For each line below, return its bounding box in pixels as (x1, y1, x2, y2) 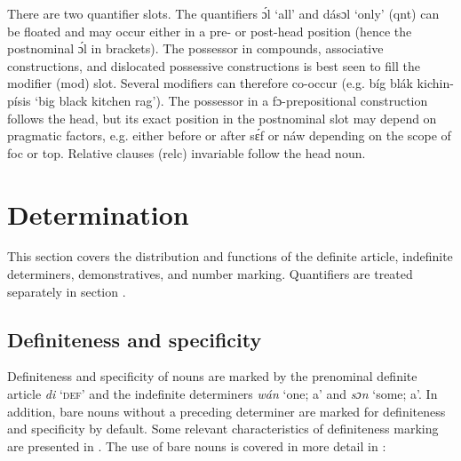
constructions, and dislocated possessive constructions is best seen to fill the (7, 56, 420, 75)
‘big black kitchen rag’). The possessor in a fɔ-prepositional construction (35, 91, 428, 109)
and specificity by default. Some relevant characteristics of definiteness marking (7, 419, 439, 438)
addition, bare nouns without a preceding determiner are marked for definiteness (7, 401, 446, 420)
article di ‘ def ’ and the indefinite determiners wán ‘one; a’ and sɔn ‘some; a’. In (7, 385, 438, 403)
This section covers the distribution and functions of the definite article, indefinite (7, 247, 453, 266)
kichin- (417, 74, 454, 92)
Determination (7, 195, 189, 232)
